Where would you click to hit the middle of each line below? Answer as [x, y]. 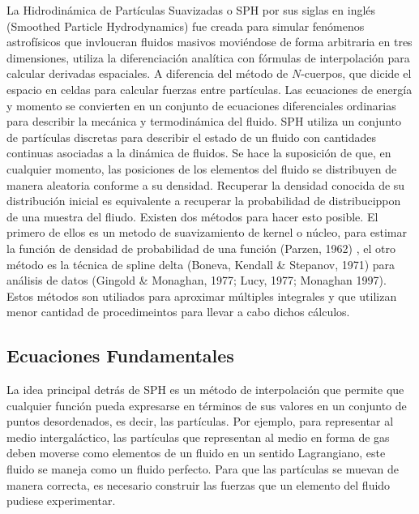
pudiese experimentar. [61, 501]
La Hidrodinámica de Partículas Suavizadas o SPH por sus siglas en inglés [191, 10]
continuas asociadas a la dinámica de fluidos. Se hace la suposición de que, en [199, 153]
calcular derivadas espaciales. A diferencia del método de [148, 73]
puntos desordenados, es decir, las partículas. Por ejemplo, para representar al [200, 421]
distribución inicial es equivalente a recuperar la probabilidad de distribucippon [204, 201]
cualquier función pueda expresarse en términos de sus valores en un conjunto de [207, 405]
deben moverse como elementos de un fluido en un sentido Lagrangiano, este [196, 453]
